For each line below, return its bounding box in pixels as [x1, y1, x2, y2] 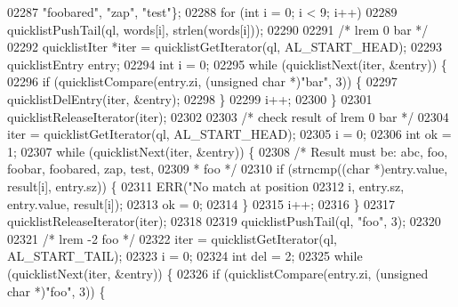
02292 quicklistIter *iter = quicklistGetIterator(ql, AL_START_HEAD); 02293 [7, 37, 442, 56]
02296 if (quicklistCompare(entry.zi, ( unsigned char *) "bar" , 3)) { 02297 [7, 72, 398, 91]
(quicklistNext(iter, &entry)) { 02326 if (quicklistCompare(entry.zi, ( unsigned [7, 263, 429, 282]
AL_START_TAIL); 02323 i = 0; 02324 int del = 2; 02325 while [7, 246, 363, 265]
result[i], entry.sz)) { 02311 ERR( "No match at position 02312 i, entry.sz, [7, 176, 405, 195]
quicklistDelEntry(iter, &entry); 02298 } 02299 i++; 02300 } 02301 [7, 89, 373, 108]
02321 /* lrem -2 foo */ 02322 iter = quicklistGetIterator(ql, [7, 229, 337, 247]
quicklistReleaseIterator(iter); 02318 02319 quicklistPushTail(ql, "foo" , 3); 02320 [7, 212, 441, 230]
